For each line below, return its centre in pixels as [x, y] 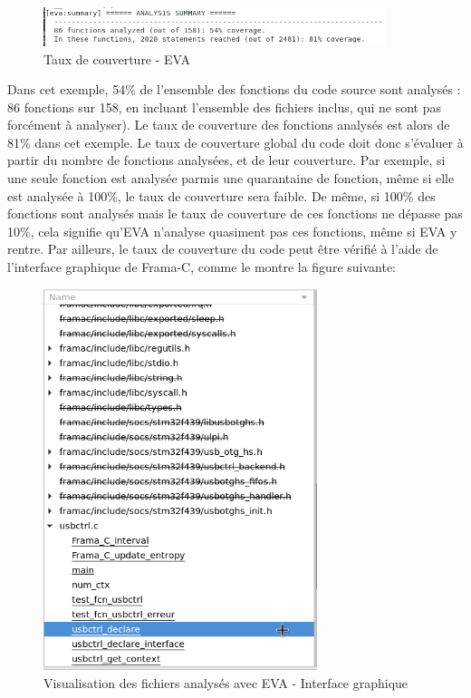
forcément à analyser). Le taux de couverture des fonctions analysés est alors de [229, 125]
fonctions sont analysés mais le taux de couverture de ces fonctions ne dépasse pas [235, 213]
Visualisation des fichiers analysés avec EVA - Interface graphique [226, 683]
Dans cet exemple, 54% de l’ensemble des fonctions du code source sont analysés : [234, 89]
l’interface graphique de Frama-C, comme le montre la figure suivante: [202, 267]
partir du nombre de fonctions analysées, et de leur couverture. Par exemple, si [226, 160]
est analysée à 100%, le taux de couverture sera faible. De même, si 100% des [221, 195]
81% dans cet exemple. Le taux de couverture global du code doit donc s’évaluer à [235, 142]
